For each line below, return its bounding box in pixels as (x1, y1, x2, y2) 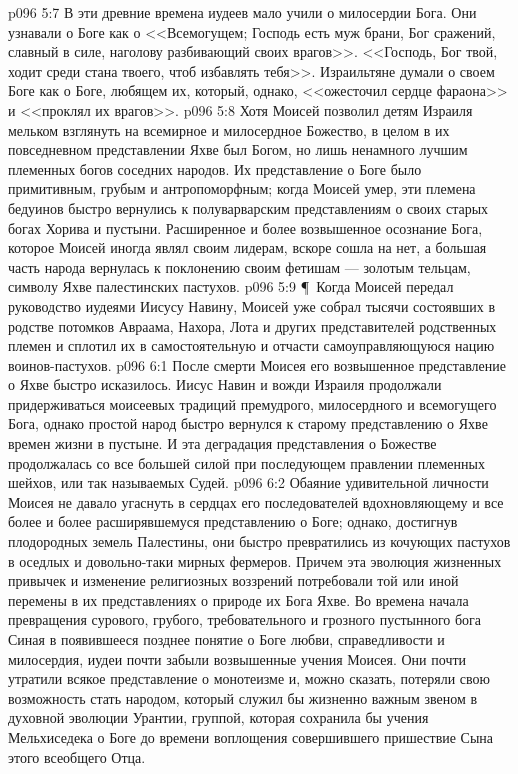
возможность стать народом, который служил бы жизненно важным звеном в (8, 687, 478, 708)
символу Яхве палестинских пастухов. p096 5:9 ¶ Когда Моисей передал (8, 276, 454, 297)
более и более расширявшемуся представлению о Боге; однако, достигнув (8, 511, 458, 532)
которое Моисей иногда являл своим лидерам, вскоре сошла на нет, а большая (8, 237, 487, 258)
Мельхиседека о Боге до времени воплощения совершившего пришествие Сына (8, 726, 494, 747)
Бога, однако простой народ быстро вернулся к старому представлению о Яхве (8, 413, 488, 434)
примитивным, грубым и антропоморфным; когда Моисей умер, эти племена (8, 178, 476, 199)
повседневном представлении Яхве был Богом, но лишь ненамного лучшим (8, 139, 468, 160)
